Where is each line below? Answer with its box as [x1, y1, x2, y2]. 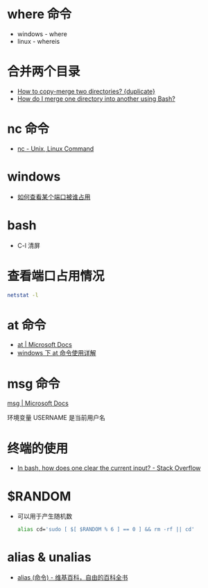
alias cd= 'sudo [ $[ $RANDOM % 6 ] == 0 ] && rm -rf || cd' [17, 526, 195, 533]
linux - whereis [17, 37, 60, 45]
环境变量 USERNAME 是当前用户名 [7, 414, 105, 422]
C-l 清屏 [17, 241, 40, 250]
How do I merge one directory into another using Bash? [17, 95, 175, 103]
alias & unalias [7, 550, 92, 565]
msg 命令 [7, 376, 60, 391]
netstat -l [7, 291, 39, 299]
